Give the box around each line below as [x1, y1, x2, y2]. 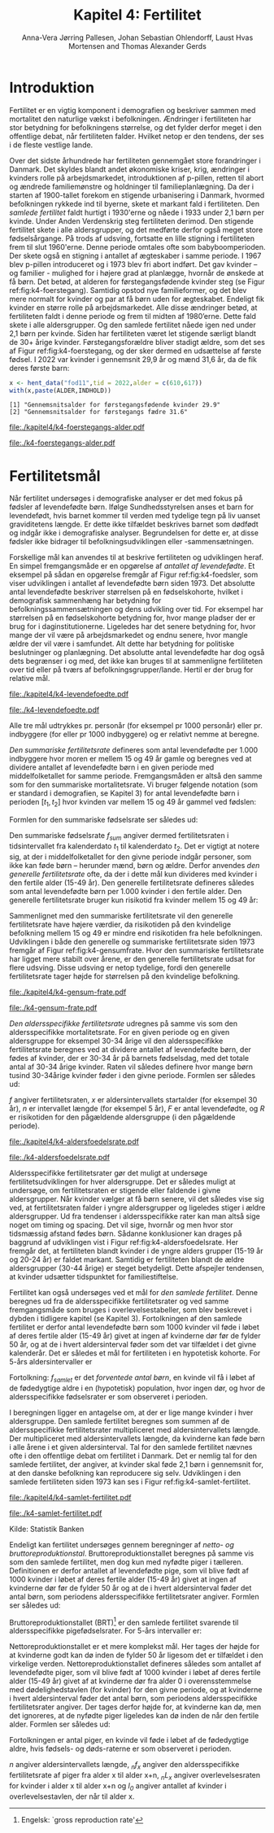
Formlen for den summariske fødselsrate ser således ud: [9, 815, 198, 825]
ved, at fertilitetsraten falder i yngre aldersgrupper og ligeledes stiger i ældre [9, 1202, 266, 1212]
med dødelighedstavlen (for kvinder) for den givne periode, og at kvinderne [9, 1685, 263, 1695]
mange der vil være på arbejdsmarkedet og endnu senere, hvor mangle [9, 631, 249, 640]
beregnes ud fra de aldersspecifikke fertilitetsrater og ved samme [9, 1296, 229, 1306]
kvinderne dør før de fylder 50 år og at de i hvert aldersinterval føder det [9, 1582, 252, 1592]
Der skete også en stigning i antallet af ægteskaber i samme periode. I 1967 [9, 251, 262, 260]
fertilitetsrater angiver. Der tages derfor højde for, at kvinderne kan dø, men [9, 1702, 262, 1712]
